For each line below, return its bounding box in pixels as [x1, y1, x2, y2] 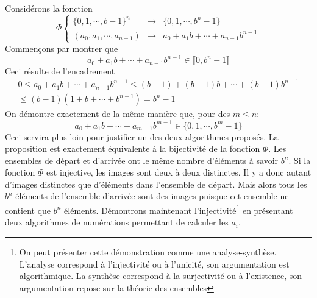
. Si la [288, 154, 311, 166]
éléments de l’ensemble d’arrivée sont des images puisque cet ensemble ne [15, 190, 289, 202]
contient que [5, 204, 51, 216]
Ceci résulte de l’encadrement [5, 65, 115, 77]
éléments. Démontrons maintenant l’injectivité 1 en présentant [64, 202, 293, 216]
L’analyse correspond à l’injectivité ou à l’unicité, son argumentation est [19, 257, 290, 270]
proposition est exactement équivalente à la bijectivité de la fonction [5, 142, 260, 155]
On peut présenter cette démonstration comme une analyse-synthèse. [19, 245, 277, 258]
